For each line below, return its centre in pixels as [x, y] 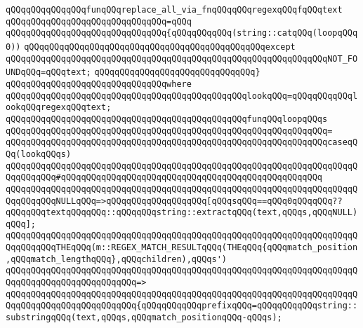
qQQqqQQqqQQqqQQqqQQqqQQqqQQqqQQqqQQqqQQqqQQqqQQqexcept [160, 47]
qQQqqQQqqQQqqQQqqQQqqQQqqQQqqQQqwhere [99, 84]
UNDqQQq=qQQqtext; [48, 73]
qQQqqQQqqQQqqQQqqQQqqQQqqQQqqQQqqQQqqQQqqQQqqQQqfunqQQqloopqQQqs [167, 119]
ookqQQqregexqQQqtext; [59, 108]
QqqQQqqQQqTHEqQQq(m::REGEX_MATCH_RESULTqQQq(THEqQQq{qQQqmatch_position [182, 248]
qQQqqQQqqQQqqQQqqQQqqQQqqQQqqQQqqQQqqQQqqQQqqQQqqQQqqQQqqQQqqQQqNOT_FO [182, 59]
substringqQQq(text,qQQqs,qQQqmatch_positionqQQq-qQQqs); [144, 318]
